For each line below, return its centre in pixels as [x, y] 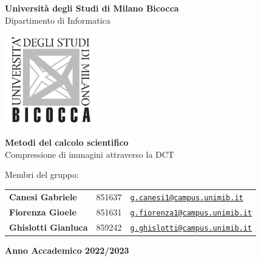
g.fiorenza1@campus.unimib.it [191, 213]
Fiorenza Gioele [43, 212]
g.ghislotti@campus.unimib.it [191, 228]
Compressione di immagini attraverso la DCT [90, 154]
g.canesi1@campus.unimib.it [187, 198]
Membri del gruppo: [42, 175]
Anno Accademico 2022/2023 [67, 250]
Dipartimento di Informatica [58, 20]
